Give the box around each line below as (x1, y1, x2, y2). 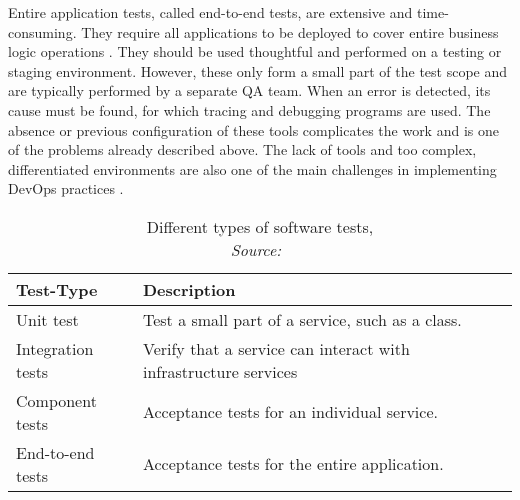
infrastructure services (142, 359, 298, 383)
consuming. (8, 21, 77, 42)
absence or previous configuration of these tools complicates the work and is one (8, 119, 499, 140)
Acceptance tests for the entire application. (142, 452, 444, 476)
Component (16, 388, 97, 412)
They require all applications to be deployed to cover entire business (81, 21, 499, 42)
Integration (16, 336, 94, 360)
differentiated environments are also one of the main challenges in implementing (8, 158, 497, 179)
